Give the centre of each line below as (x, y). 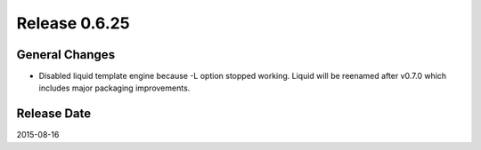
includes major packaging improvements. (114, 88)
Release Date (54, 114)
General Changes (66, 55)
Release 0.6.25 (73, 23)
